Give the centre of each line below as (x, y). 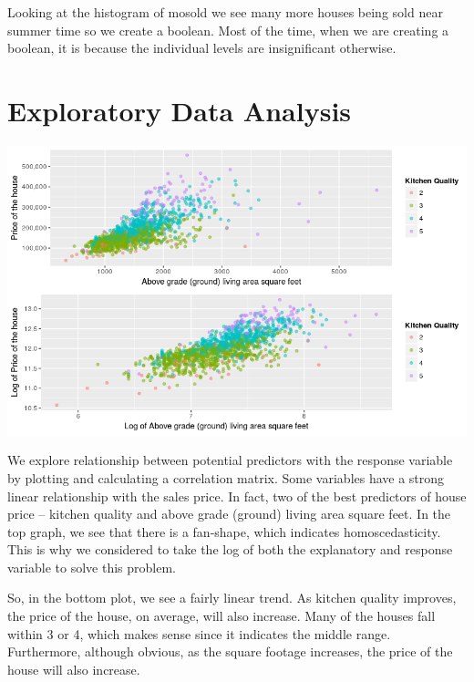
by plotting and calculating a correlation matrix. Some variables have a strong (226, 477)
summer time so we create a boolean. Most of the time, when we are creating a (228, 30)
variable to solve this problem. (92, 567)
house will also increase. (74, 669)
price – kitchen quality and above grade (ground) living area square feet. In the (229, 514)
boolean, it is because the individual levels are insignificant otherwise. (202, 48)
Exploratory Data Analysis (180, 110)
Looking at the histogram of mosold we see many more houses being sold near (225, 12)
